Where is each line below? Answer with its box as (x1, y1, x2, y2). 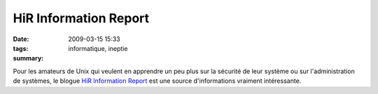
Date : (13, 35, 29, 43)
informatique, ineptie (68, 44, 128, 52)
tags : (13, 44, 29, 52)
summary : (13, 54, 44, 63)
